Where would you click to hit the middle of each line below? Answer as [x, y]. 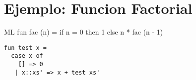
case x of [27, 56]
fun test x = [25, 48]
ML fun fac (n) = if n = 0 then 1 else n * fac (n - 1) [84, 32]
